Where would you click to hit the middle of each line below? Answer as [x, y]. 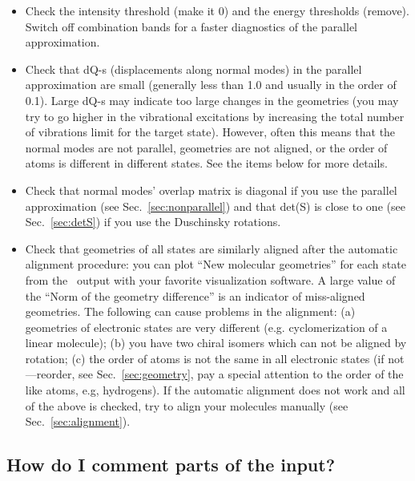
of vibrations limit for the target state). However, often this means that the [210, 132]
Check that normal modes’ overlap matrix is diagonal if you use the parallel [211, 190]
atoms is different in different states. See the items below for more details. [206, 163]
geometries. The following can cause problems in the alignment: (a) [190, 311]
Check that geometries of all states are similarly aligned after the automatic [212, 248]
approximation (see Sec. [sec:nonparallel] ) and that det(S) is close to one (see [215, 206]
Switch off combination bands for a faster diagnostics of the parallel [191, 26]
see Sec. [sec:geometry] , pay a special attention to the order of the [241, 374]
